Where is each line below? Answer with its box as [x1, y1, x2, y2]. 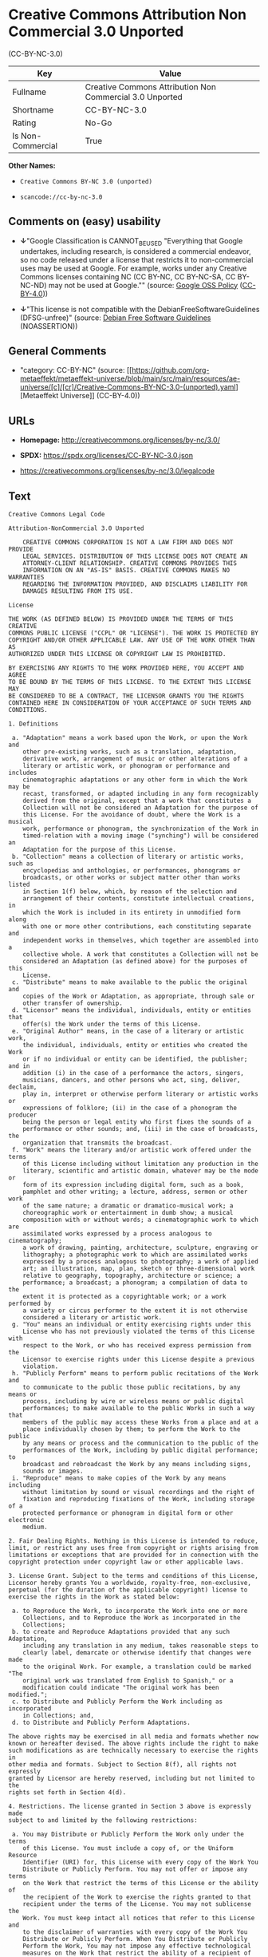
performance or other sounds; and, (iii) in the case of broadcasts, [22, 1125, 259, 1133]
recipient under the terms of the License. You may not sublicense [22, 1900, 251, 1908]
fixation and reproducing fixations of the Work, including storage [22, 1495, 255, 1503]
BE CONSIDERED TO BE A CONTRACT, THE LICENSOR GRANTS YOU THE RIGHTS [8, 692, 245, 700]
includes [8, 769, 37, 777]
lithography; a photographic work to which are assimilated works [22, 1251, 248, 1259]
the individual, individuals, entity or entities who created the [22, 1041, 248, 1049]
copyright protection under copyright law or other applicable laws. [8, 1558, 245, 1566]
